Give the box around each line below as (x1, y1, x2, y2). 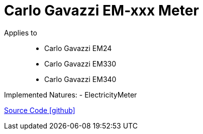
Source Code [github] (4, 105, 75, 114)
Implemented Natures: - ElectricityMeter (4, 90, 137, 99)
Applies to (4, 28, 37, 37)
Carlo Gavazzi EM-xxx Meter (4, 2, 199, 19)
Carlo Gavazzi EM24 (44, 43, 112, 52)
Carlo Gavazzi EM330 (44, 59, 117, 68)
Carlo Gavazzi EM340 (44, 74, 117, 83)
